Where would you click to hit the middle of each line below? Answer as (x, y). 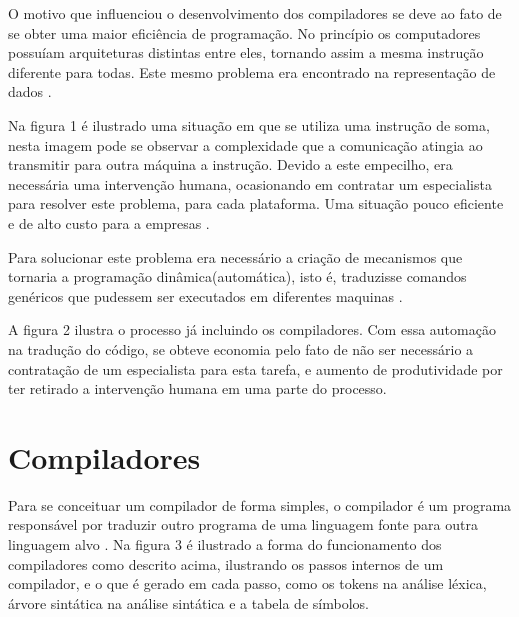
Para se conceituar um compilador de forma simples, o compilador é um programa (260, 504)
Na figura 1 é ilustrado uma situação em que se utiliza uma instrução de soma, (249, 124)
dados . (30, 91)
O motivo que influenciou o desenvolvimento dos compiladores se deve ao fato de (255, 13)
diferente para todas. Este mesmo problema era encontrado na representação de (252, 71)
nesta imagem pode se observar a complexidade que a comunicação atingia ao (245, 144)
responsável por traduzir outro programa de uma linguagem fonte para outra (243, 524)
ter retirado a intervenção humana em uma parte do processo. (197, 388)
